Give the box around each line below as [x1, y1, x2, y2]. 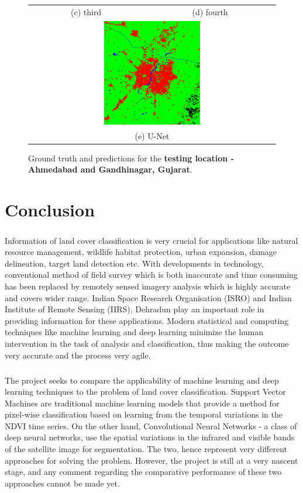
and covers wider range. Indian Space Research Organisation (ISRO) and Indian [5, 291, 292, 304]
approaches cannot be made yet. [5, 477, 120, 489]
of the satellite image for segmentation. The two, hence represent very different [5, 443, 287, 455]
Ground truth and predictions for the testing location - [28, 151, 235, 164]
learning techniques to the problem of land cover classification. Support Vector [5, 385, 286, 398]
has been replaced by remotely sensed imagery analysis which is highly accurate [5, 280, 291, 292]
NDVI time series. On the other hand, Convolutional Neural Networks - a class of [5, 419, 297, 432]
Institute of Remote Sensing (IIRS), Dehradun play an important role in [5, 303, 264, 315]
